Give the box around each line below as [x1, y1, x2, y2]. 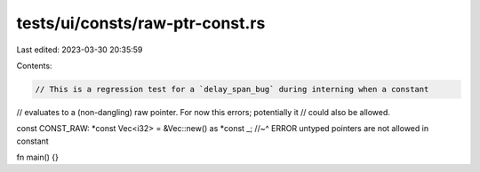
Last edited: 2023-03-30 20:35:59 [16, 44, 143, 55]
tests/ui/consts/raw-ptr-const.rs [16, 13, 266, 33]
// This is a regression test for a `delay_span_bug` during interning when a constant [35, 84, 429, 94]
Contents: [16, 60, 52, 71]
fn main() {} [16, 152, 60, 163]
